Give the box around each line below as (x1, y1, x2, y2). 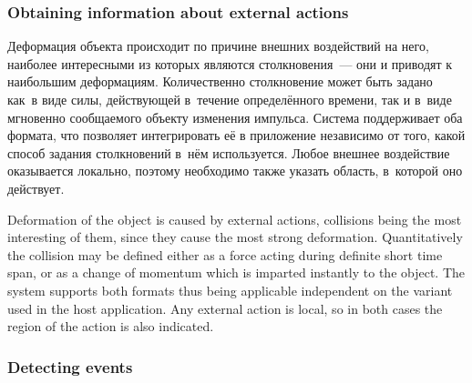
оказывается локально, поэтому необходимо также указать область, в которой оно (7, 161, 463, 180)
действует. (7, 178, 65, 197)
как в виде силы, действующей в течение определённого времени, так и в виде (7, 90, 452, 108)
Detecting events (7, 355, 133, 378)
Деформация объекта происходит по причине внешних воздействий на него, (7, 36, 429, 55)
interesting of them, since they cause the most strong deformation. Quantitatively (7, 227, 463, 247)
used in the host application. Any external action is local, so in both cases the (7, 298, 443, 317)
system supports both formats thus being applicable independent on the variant (7, 280, 453, 299)
